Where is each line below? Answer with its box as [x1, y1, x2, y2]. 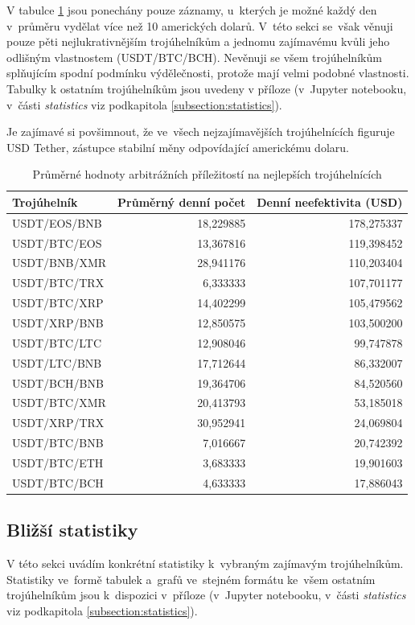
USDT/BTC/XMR [12, 394, 106, 411]
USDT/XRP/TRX [12, 414, 105, 431]
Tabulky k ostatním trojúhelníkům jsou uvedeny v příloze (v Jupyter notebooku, [6, 80, 407, 97]
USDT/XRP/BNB [12, 315, 104, 331]
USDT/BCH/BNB [12, 374, 104, 391]
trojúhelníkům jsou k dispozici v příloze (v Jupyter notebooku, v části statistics [6, 586, 406, 603]
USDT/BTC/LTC [12, 334, 102, 351]
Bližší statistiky [6, 517, 138, 542]
